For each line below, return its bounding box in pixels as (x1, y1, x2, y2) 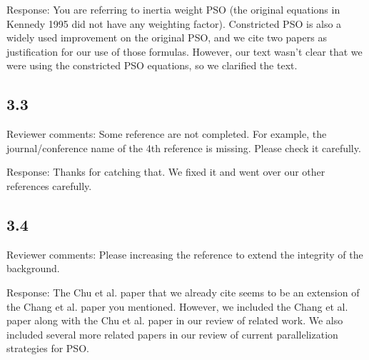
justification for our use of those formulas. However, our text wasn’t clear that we (6, 44, 363, 59)
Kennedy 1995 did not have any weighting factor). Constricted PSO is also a (6, 16, 342, 31)
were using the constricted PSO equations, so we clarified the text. (6, 58, 298, 73)
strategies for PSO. (6, 341, 89, 356)
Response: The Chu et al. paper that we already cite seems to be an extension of (6, 284, 360, 299)
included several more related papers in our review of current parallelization (6, 326, 338, 341)
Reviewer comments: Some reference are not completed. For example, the (6, 126, 327, 141)
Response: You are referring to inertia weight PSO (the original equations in (6, 2, 340, 16)
